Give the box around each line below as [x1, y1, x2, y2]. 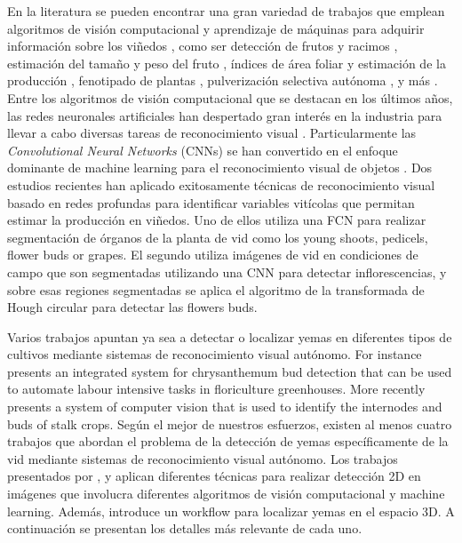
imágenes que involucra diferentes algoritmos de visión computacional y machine [7, 484, 445, 503]
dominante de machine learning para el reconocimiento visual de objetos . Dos [7, 158, 433, 177]
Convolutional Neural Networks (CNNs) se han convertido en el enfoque [7, 140, 398, 159]
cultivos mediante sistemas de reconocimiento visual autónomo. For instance [7, 345, 422, 363]
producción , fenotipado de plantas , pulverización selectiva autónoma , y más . [7, 71, 438, 90]
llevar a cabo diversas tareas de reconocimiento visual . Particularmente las [7, 124, 417, 142]
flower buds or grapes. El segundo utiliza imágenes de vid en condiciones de [7, 245, 418, 264]
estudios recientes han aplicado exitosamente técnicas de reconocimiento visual [7, 175, 435, 194]
